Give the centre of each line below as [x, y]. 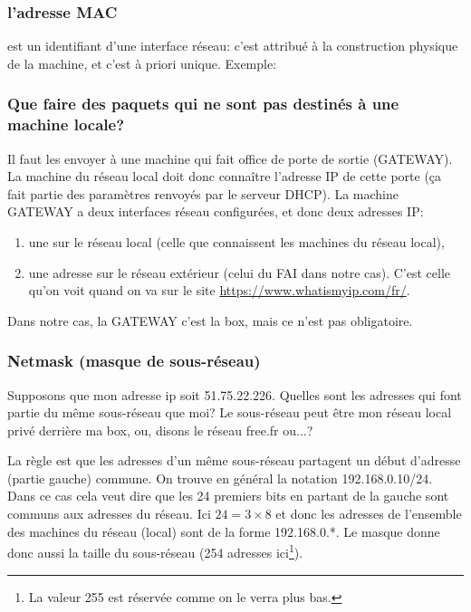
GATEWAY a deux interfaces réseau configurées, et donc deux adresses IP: [216, 211]
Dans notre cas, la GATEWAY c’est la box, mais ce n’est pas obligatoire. [210, 320]
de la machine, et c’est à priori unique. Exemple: [142, 63]
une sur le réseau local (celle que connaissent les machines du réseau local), [236, 241]
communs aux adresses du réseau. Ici [109, 514]
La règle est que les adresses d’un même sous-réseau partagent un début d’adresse [234, 460]
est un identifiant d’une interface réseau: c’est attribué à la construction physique [233, 46]
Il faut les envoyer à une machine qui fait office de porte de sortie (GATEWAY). [230, 158]
